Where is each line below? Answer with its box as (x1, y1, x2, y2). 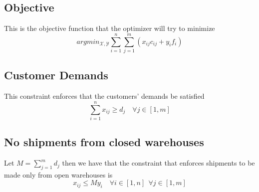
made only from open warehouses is (4, 169, 113, 180)
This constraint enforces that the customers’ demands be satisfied (4, 91, 205, 101)
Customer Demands (4, 67, 108, 83)
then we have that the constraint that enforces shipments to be (62, 158, 255, 168)
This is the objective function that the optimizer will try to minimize (4, 23, 215, 33)
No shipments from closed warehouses (4, 134, 204, 150)
